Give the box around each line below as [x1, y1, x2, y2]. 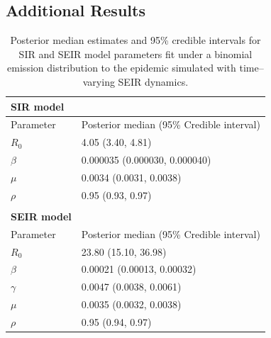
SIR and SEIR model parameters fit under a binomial [18, 46, 253, 61]
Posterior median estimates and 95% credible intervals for [10, 33, 261, 47]
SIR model [11, 98, 65, 113]
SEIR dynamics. [118, 74, 189, 89]
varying [82, 74, 115, 89]
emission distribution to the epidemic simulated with [7, 60, 236, 75]
